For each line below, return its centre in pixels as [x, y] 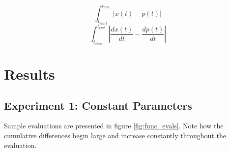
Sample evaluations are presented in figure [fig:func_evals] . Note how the [114, 126]
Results [29, 74]
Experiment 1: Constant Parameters [98, 105]
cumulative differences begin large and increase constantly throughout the [115, 136]
